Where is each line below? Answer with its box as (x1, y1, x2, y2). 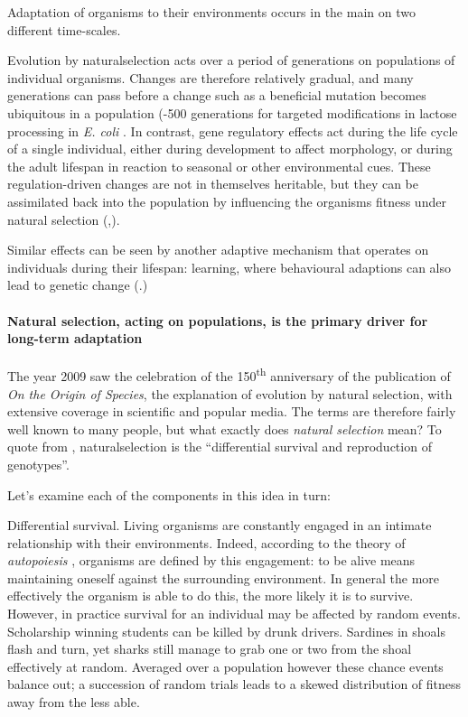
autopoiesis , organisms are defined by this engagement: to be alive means (7, 551, 416, 570)
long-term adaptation (7, 329, 143, 348)
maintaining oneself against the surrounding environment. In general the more (7, 568, 440, 587)
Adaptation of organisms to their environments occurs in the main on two (7, 3, 416, 21)
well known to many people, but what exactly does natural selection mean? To (7, 419, 442, 438)
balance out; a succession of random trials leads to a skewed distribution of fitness (7, 675, 462, 694)
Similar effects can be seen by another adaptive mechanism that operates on (7, 240, 429, 259)
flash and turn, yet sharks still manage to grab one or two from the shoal (7, 639, 412, 658)
